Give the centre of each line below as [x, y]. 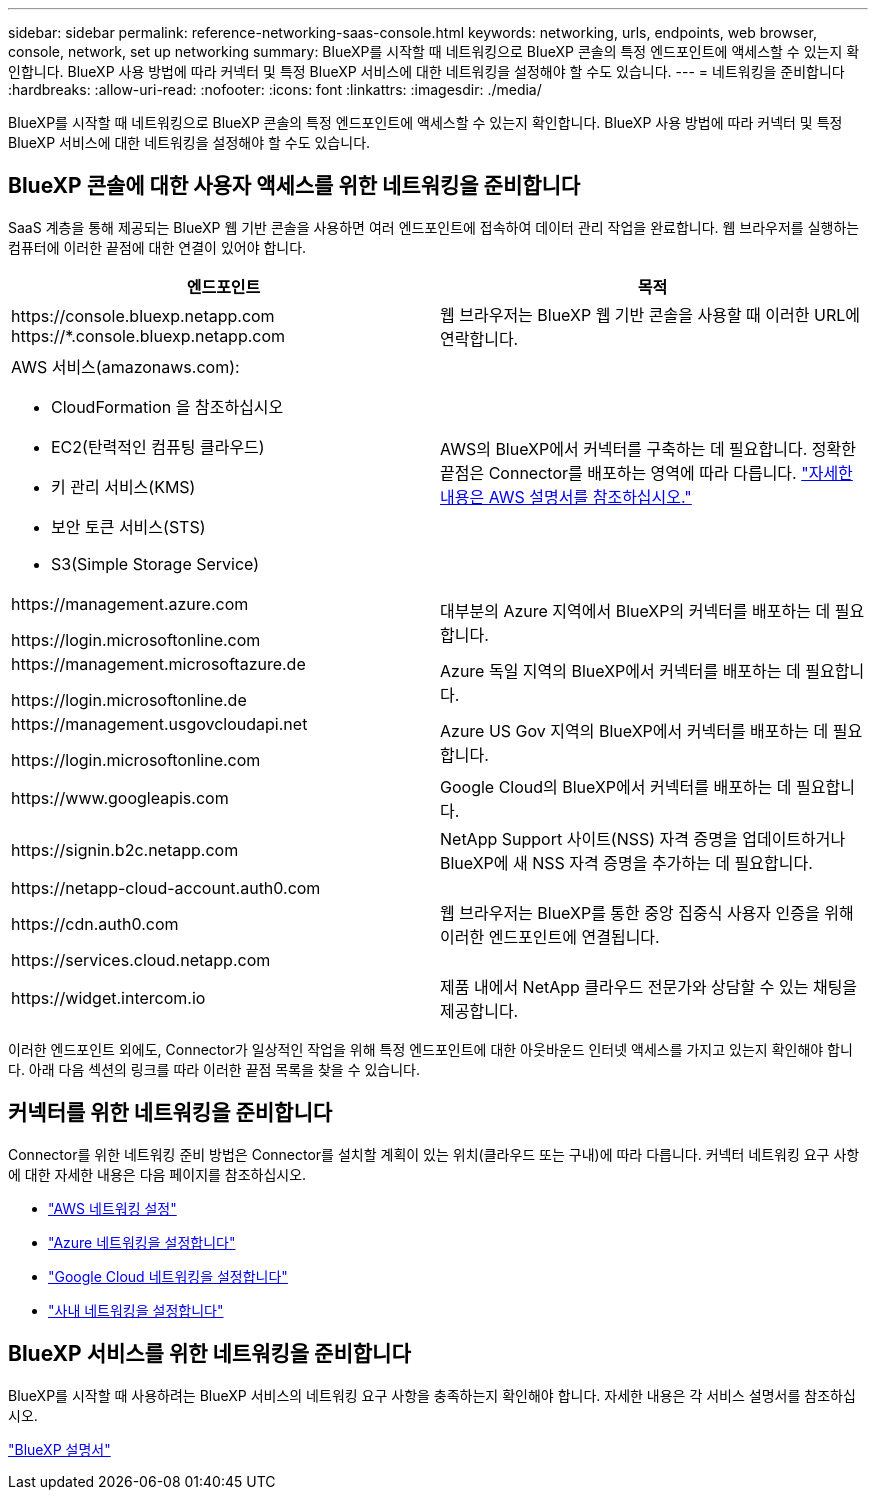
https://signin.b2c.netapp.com [125, 849]
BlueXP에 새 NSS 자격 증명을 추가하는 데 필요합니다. [626, 862]
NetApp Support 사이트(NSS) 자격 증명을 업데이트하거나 [643, 838]
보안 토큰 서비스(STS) [128, 526]
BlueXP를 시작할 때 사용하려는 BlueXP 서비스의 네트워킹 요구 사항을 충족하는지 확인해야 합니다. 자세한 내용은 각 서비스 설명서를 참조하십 [432, 1395]
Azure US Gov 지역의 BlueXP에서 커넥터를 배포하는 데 [634, 730]
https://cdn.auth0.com [95, 923]
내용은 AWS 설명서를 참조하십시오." [566, 496]
